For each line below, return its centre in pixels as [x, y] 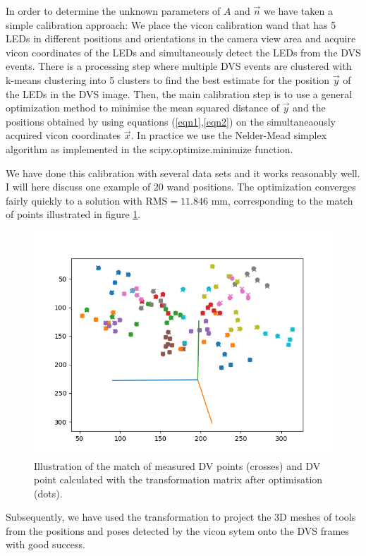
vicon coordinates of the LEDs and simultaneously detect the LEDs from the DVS [183, 52]
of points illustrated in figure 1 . [73, 214]
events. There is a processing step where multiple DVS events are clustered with [179, 66]
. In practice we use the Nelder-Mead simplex [229, 135]
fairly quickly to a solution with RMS [87, 200]
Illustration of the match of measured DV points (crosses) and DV [177, 465]
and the [309, 108]
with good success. [45, 544]
